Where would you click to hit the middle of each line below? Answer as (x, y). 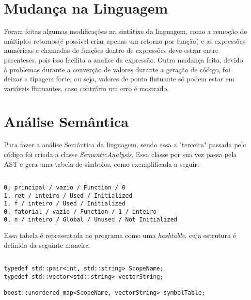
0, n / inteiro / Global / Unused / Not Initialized (91, 220)
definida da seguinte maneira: (47, 245)
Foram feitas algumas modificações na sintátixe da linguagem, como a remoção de (125, 31)
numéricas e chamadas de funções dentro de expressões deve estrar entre (111, 50)
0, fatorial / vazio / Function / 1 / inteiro (80, 212)
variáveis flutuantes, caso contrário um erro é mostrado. (86, 88)
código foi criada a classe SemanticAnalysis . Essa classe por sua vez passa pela (120, 154)
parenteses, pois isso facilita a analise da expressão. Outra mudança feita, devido (124, 59)
